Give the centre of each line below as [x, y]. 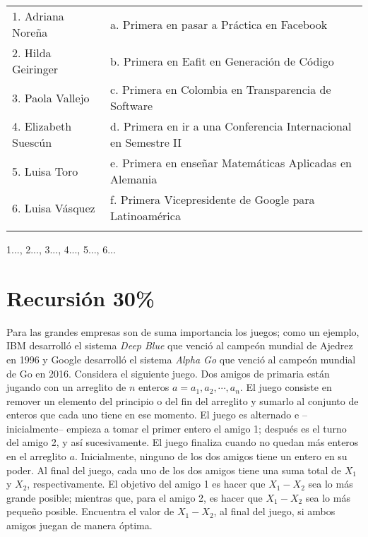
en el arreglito [36, 456]
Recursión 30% [81, 297]
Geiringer [35, 69]
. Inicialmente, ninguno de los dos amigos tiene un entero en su [211, 456]
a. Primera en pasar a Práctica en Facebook [219, 24]
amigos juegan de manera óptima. [79, 525]
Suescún [32, 142]
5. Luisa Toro [45, 171]
